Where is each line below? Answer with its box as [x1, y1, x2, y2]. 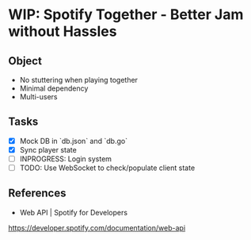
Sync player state [19, 145, 77, 154]
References [8, 187, 67, 200]
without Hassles [8, 22, 117, 41]
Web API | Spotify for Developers [19, 207, 128, 217]
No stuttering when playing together [19, 75, 139, 84]
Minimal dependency [19, 83, 89, 93]
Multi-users [19, 92, 58, 101]
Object [8, 54, 42, 68]
